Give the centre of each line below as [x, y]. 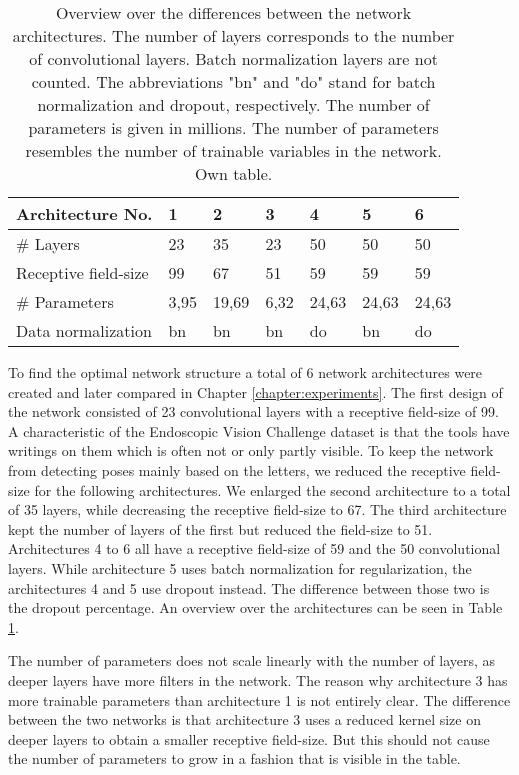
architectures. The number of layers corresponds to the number [233, 35]
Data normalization [84, 330]
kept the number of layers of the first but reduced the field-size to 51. [220, 528]
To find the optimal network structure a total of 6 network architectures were [245, 372]
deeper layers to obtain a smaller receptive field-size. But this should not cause [249, 738]
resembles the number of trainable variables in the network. [233, 150]
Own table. [233, 173]
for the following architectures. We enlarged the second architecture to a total [272, 489]
